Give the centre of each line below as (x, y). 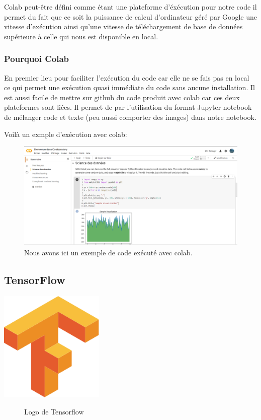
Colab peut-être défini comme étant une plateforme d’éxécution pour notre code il (130, 7)
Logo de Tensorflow (54, 412)
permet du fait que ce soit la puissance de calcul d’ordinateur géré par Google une (130, 16)
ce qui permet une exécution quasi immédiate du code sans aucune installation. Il (129, 87)
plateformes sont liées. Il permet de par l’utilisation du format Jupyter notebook (128, 107)
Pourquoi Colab (37, 59)
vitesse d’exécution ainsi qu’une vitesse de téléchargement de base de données (123, 26)
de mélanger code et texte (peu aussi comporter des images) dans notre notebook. (130, 117)
